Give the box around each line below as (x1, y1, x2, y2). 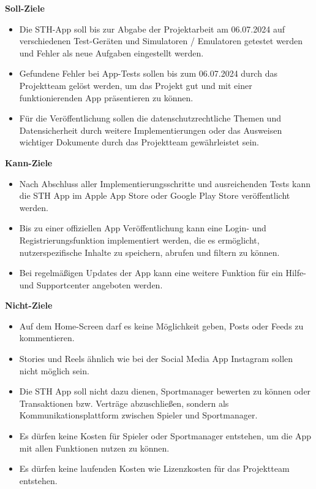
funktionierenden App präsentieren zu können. (19, 91, 194, 104)
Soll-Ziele (5, 2, 45, 14)
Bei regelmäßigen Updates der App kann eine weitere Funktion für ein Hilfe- (19, 266, 306, 279)
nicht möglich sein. (19, 364, 89, 377)
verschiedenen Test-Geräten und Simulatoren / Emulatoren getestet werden (19, 34, 303, 47)
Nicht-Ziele (5, 299, 53, 312)
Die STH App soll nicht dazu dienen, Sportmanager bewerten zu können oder (19, 385, 311, 398)
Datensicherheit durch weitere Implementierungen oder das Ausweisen (19, 123, 282, 136)
